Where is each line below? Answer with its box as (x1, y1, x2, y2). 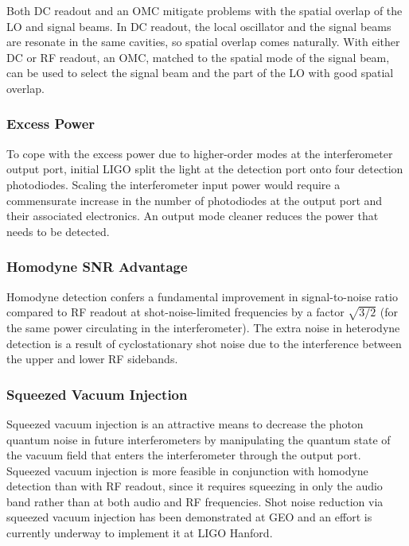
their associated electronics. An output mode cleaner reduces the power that (6, 207, 379, 224)
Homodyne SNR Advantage (6, 257, 188, 277)
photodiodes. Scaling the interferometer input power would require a (6, 176, 341, 192)
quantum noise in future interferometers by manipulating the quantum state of (6, 431, 391, 447)
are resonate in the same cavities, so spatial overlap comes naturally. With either (6, 33, 400, 50)
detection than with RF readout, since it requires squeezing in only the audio (6, 478, 383, 494)
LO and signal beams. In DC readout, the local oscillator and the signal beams (6, 17, 391, 34)
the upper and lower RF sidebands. (6, 350, 178, 367)
